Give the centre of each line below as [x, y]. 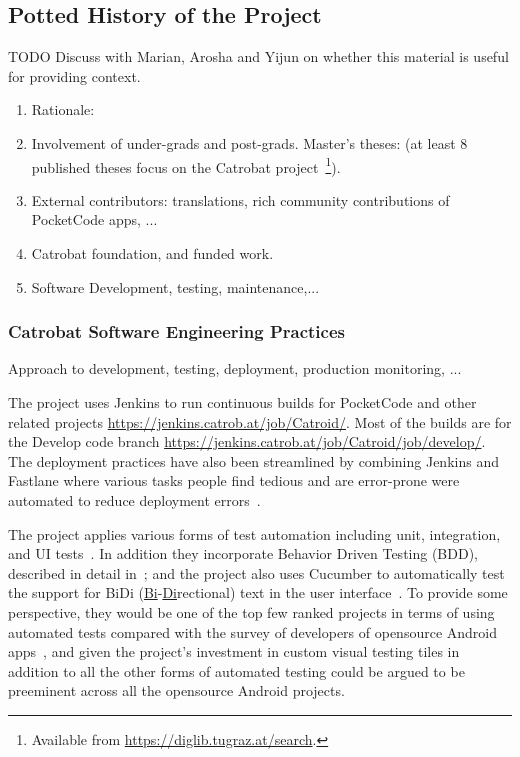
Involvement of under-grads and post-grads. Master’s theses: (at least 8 [249, 142]
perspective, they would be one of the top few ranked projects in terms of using [251, 611]
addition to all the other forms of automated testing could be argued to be [236, 670]
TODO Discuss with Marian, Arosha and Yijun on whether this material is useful [258, 56]
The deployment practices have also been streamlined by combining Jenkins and [253, 460]
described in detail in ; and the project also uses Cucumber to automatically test [256, 572]
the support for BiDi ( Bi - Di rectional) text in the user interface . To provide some [258, 592]
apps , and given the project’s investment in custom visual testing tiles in [234, 651]
